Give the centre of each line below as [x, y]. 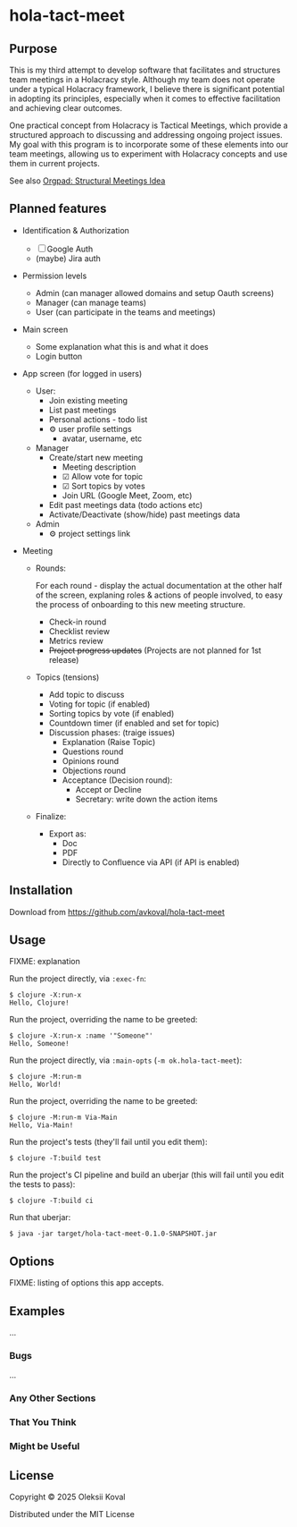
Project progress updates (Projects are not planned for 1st [155, 650]
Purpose [33, 49]
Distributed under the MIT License [72, 1514]
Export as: [67, 834]
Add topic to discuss [87, 694]
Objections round [94, 770]
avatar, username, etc [102, 438]
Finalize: [51, 816]
